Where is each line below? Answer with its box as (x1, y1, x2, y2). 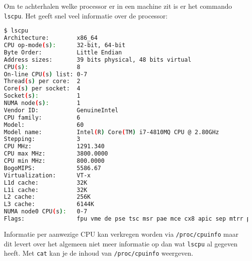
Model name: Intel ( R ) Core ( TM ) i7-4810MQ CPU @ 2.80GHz (4, 128, 219, 136)
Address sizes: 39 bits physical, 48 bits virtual (4, 56, 191, 63)
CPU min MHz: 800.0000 (4, 157, 105, 164)
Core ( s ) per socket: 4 (4, 85, 80, 92)
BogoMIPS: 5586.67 (4, 164, 101, 172)
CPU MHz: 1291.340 (4, 143, 105, 150)
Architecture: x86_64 (4, 35, 98, 42)
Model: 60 (4, 121, 84, 128)
